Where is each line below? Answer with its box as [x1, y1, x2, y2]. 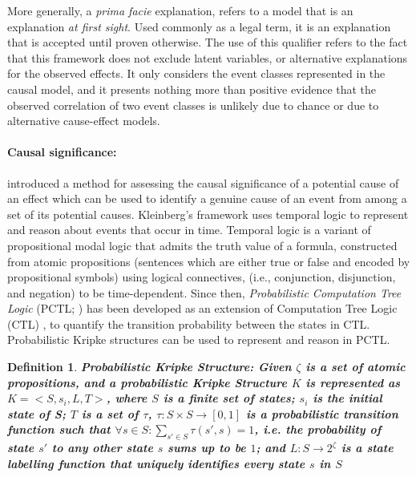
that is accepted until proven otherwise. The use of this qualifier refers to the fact [7, 34, 408, 51]
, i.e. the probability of [254, 421, 382, 438]
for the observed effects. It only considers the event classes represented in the [7, 65, 386, 82]
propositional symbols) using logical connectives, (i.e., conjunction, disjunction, [7, 269, 396, 285]
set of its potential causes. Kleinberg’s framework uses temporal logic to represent [7, 205, 409, 222]
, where [106, 390, 147, 406]
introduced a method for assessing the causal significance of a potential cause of [7, 174, 399, 191]
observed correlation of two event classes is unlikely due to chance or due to [7, 96, 379, 113]
